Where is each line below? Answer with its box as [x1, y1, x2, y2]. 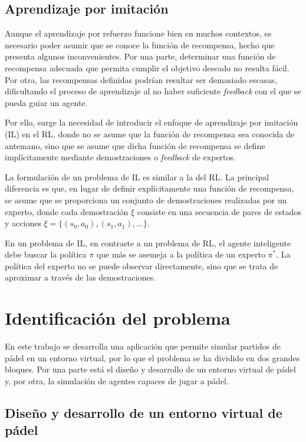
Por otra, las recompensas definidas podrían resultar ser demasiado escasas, [5, 73, 277, 85]
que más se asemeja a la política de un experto [96, 248, 265, 260]
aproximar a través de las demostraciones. [5, 271, 156, 283]
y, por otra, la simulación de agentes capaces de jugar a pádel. [5, 374, 229, 387]
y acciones [5, 217, 41, 229]
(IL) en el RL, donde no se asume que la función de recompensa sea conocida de [5, 127, 295, 140]
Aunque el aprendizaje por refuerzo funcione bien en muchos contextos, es [5, 27, 272, 39]
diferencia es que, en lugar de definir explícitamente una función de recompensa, [5, 182, 294, 194]
